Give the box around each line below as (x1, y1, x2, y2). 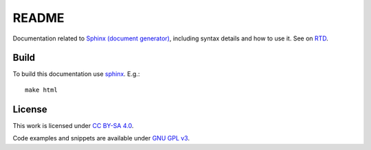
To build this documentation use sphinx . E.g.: (12, 70, 140, 78)
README (12, 10, 65, 25)
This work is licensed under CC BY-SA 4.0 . (12, 121, 134, 129)
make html (25, 86, 58, 94)
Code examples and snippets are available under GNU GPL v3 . (12, 134, 190, 142)
